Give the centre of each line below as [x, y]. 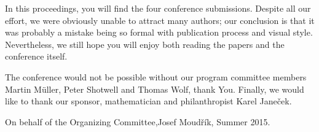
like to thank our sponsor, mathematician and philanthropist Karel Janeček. [148, 101]
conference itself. [36, 56]
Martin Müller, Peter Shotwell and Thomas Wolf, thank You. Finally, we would [155, 89]
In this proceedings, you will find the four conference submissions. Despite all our [158, 8]
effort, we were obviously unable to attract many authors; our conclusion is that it [160, 20]
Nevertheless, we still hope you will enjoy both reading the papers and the [145, 44]
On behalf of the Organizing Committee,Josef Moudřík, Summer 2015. [138, 121]
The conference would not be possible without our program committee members [156, 76]
